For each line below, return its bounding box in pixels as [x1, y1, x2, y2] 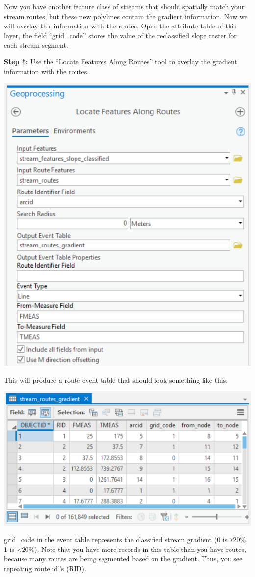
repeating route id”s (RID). [4, 563, 86, 573]
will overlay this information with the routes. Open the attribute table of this [4, 21, 237, 31]
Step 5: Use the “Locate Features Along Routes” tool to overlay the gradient [4, 56, 237, 66]
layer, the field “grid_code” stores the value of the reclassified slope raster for [4, 30, 237, 40]
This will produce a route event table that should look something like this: [4, 374, 228, 385]
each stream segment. [4, 40, 68, 50]
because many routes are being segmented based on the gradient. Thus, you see [4, 553, 243, 564]
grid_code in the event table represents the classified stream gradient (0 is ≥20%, [4, 534, 248, 545]
